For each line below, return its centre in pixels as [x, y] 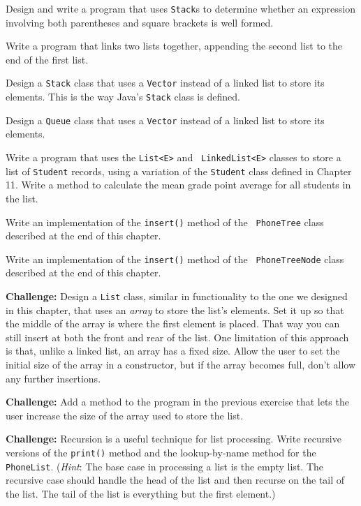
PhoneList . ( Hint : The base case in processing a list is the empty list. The [164, 466]
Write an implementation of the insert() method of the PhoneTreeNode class [175, 259]
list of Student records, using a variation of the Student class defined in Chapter [179, 171]
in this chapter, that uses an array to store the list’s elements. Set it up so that [175, 310]
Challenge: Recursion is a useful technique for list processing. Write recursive [174, 439]
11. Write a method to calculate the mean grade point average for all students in [178, 185]
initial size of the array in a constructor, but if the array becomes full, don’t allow [180, 365]
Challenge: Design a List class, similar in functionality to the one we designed [177, 296]
